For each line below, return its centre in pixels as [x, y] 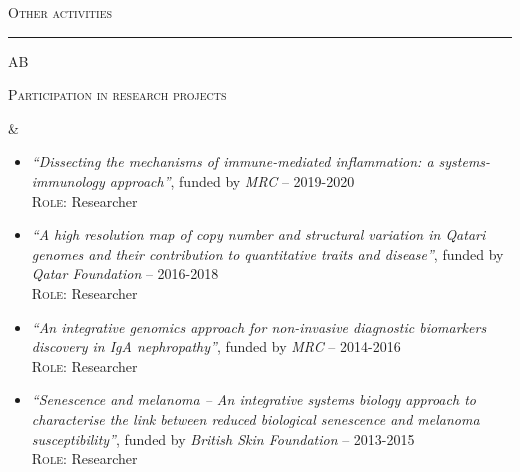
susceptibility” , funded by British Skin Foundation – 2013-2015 [223, 438]
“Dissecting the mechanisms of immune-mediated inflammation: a [232, 161]
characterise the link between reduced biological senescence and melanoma [255, 418]
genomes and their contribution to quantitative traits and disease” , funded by [267, 253]
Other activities [60, 12]
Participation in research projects [117, 94]
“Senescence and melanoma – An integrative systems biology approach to [253, 399]
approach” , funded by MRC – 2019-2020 [232, 180]
